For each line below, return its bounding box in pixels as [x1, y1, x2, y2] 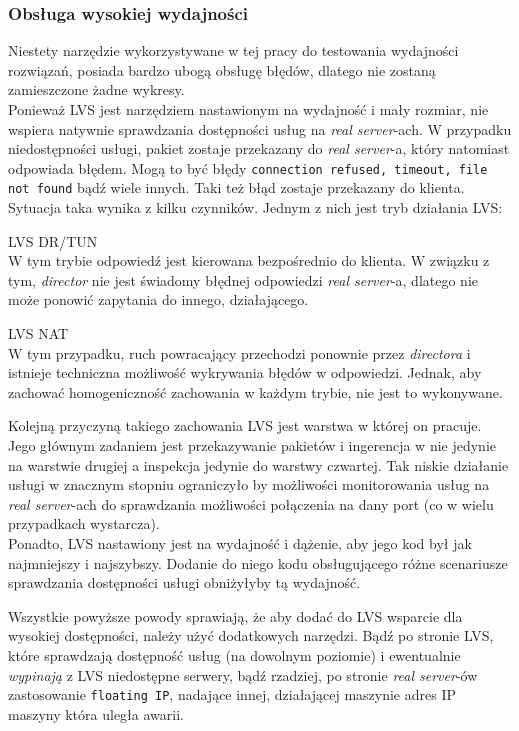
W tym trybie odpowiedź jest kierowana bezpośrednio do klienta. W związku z [8, 250, 490, 271]
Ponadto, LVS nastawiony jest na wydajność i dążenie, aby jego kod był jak [8, 533, 472, 553]
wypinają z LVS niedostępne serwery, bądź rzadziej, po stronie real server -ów [8, 664, 478, 685]
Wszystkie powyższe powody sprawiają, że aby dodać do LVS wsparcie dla [8, 605, 463, 626]
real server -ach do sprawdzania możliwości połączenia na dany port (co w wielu [8, 493, 494, 514]
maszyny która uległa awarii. [8, 703, 184, 724]
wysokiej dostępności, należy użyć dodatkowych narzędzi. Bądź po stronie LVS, [8, 625, 494, 646]
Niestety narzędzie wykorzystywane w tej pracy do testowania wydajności [8, 40, 459, 61]
